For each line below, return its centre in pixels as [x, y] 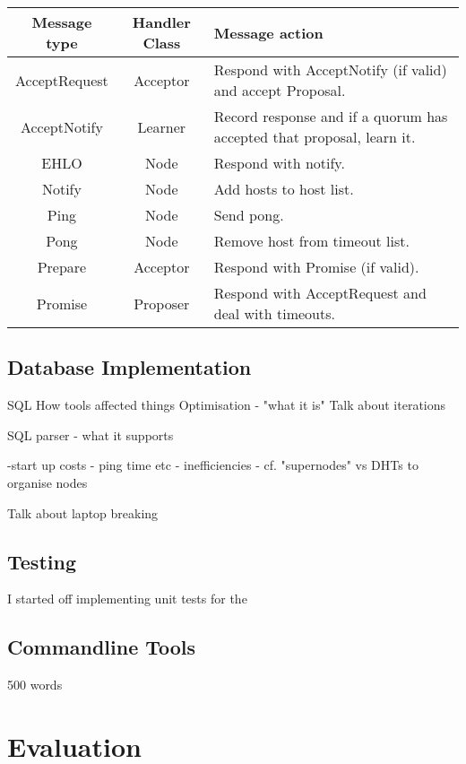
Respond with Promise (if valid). [316, 267]
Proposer [162, 303]
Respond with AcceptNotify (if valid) [330, 69]
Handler [161, 22]
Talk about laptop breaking [83, 512]
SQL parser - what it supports [91, 434]
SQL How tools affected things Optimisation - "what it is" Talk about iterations [227, 405]
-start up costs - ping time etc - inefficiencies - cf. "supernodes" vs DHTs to [213, 465]
